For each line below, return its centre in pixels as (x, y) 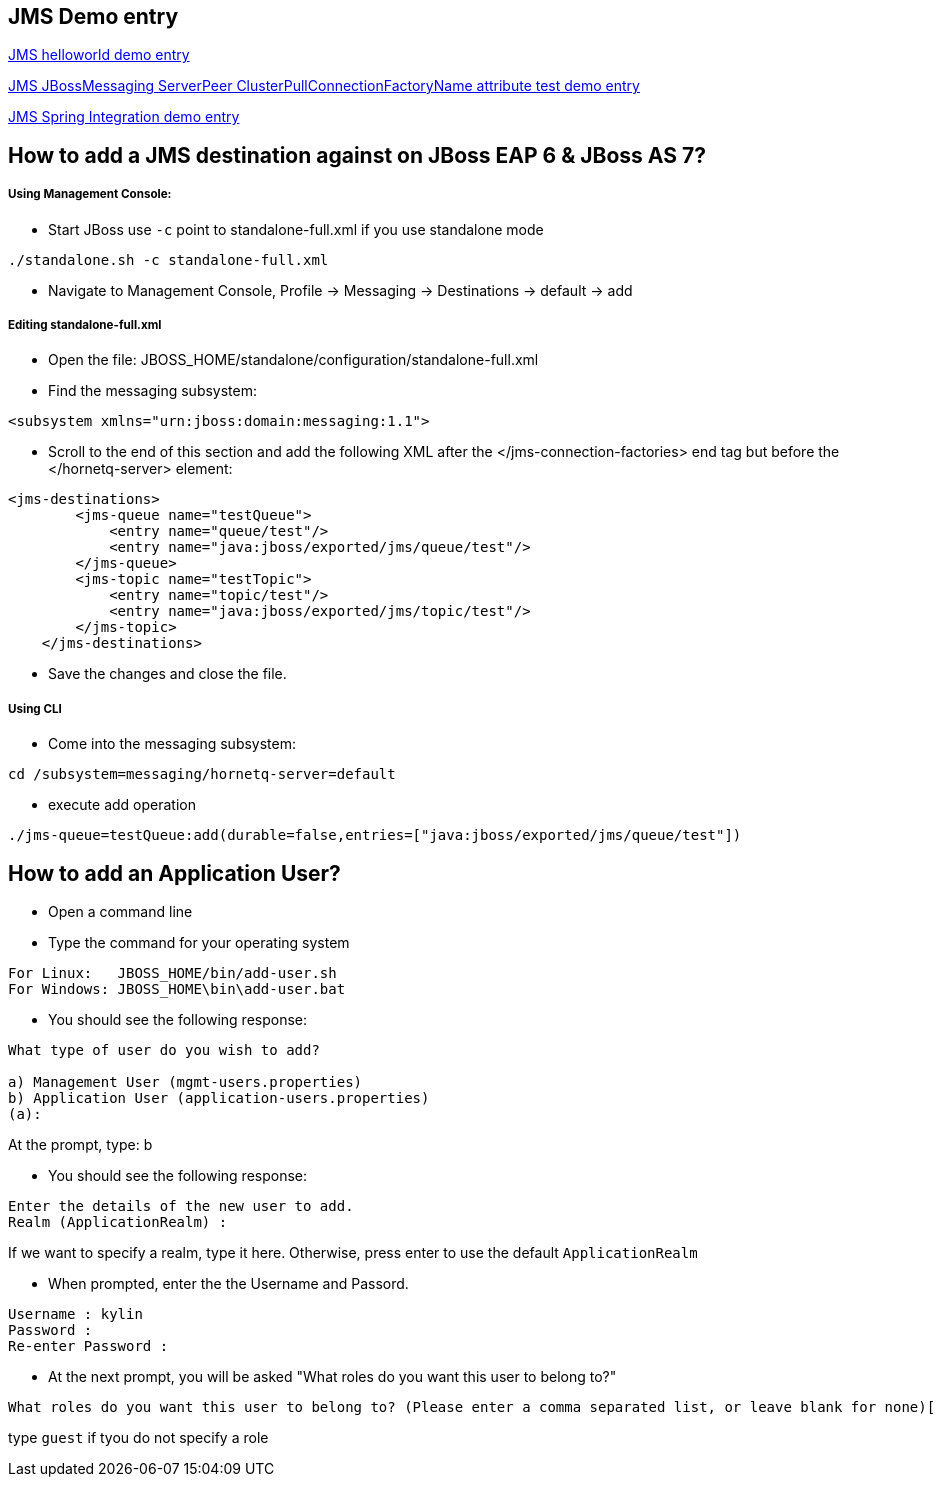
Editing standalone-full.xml (85, 325)
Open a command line (120, 912)
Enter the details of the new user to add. (181, 1206)
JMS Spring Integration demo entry (124, 117)
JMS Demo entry (93, 16)
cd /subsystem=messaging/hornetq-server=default (202, 774)
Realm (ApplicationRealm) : (118, 1222)
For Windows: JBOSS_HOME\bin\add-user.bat (177, 989)
